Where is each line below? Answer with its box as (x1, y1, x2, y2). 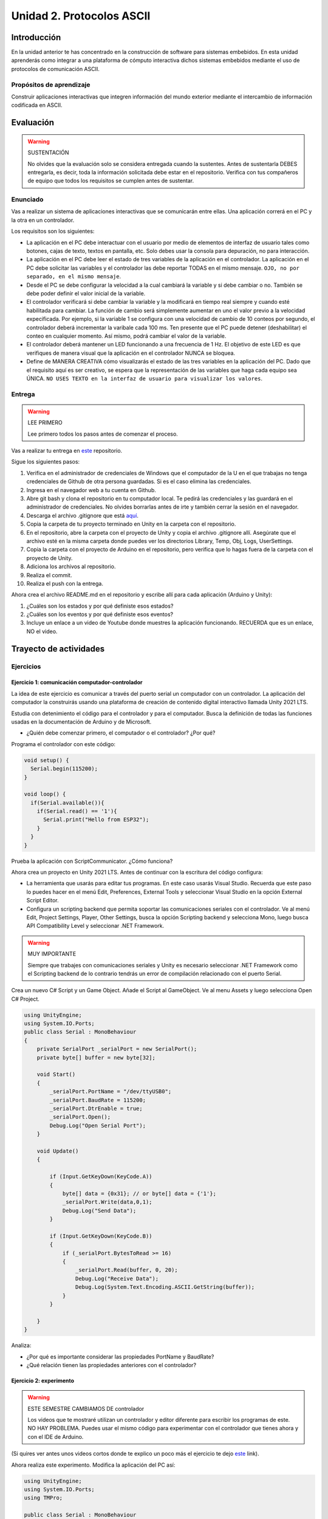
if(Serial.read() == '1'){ (36, 808, 118, 815)
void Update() (36, 1147, 79, 1154)
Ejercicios (11, 662, 41, 671)
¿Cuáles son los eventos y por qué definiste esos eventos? (26, 611, 173, 618)
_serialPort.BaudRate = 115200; (49, 1097, 146, 1103)
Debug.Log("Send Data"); (62, 1207, 137, 1214)
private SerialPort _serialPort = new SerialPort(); (36, 1046, 197, 1052)
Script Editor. (26, 897, 59, 904)
